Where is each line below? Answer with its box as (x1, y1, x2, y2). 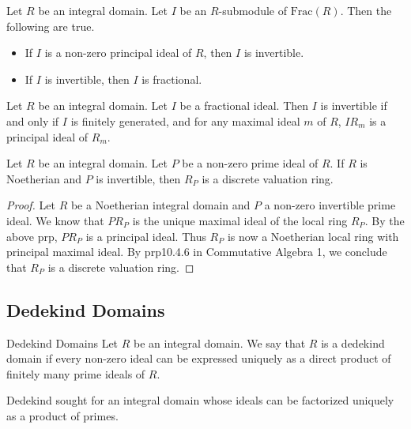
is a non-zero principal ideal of (44, 44, 192, 61)
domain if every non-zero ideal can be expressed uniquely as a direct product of (6, 350, 391, 367)
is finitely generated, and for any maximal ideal (70, 112, 300, 129)
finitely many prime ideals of (6, 365, 145, 382)
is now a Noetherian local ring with (227, 228, 399, 244)
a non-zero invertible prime (264, 197, 396, 213)
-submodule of (218, 2, 288, 18)
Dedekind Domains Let (6, 334, 119, 351)
